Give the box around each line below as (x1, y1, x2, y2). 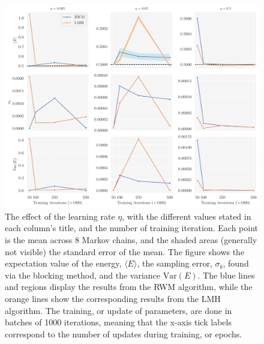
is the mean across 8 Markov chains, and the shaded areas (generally (5, 234, 257, 246)
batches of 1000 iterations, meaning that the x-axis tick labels (5, 316, 232, 328)
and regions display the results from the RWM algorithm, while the (5, 280, 253, 293)
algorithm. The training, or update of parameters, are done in (5, 304, 232, 316)
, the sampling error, (137, 257, 212, 270)
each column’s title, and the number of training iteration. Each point (5, 222, 258, 234)
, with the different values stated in (122, 210, 251, 222)
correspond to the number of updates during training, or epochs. (5, 327, 242, 340)
